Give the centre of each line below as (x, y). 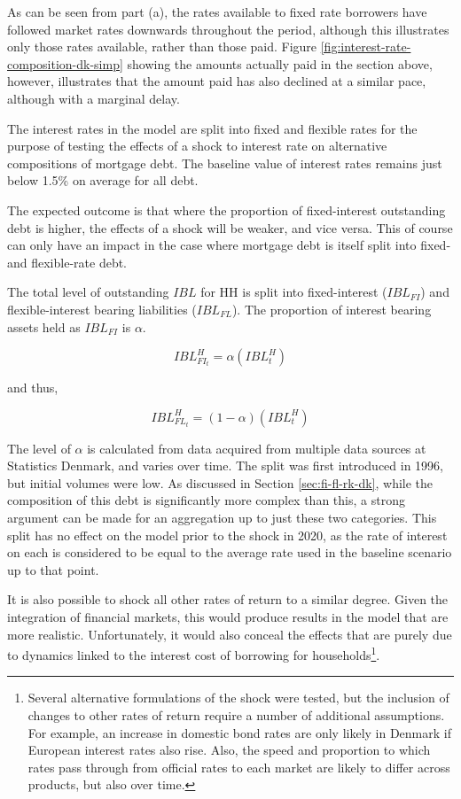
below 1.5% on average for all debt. (103, 180)
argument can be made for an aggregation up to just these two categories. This (222, 518)
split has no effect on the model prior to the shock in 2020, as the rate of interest (227, 535)
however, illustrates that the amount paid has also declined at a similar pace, (217, 81)
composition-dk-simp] (65, 63)
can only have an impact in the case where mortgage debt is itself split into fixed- (229, 245)
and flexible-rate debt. (67, 262)
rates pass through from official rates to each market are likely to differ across (239, 767)
